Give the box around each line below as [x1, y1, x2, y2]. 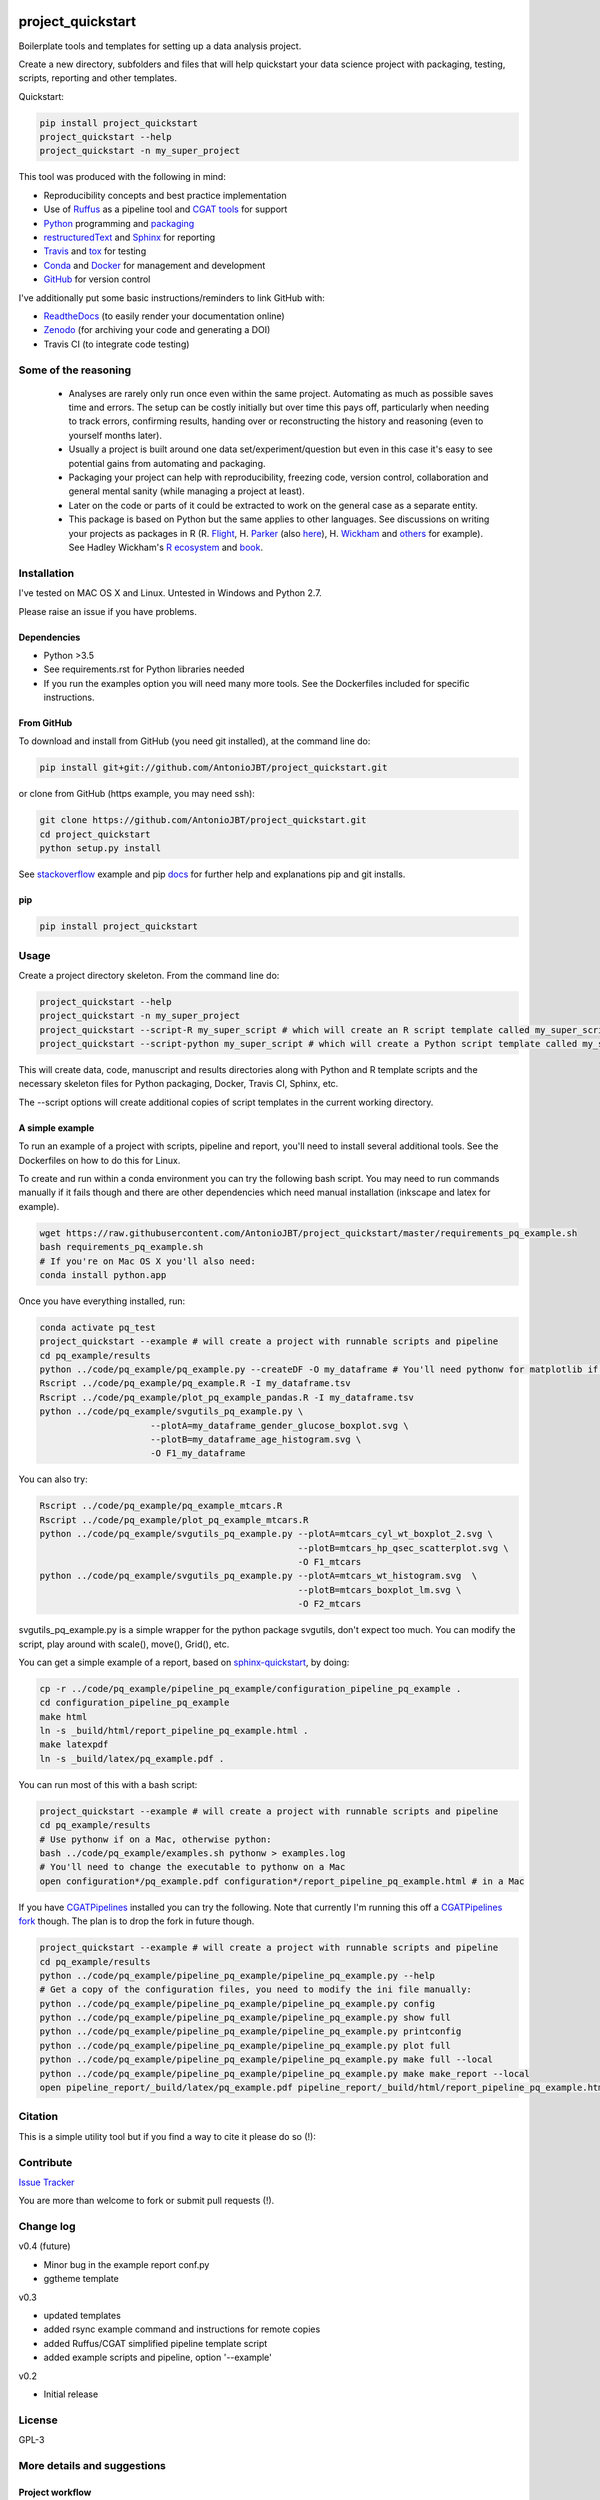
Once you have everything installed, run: [18, 1295, 186, 1307]
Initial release [43, 2388, 99, 2400]
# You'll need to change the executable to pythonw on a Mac [39, 1861, 346, 1873]
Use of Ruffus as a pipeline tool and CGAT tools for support [43, 203, 288, 215]
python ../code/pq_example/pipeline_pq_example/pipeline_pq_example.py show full [39, 2012, 452, 2024]
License [18, 2413, 59, 2427]
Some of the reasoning [18, 363, 132, 377]
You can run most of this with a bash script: [18, 1778, 198, 1790]
